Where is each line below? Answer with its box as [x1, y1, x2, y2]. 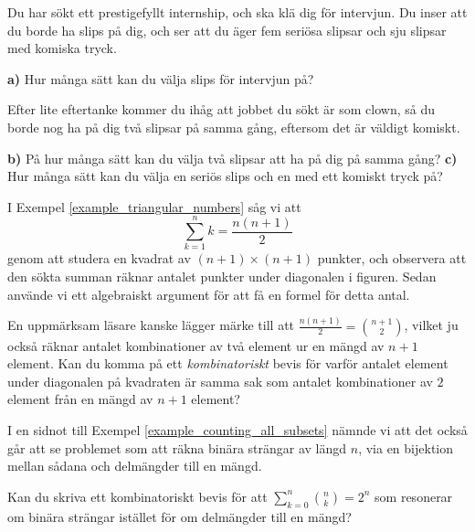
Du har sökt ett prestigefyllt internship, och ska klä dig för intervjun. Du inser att [7, 3, 468, 21]
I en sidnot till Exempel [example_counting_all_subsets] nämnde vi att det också [7, 420, 468, 439]
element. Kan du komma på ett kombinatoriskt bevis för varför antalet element [7, 354, 449, 373]
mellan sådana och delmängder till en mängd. [7, 456, 262, 475]
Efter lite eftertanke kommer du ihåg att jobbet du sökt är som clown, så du [7, 100, 436, 119]
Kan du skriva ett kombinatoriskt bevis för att [7, 486, 268, 505]
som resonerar [375, 486, 453, 505]
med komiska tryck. [7, 38, 117, 58]
